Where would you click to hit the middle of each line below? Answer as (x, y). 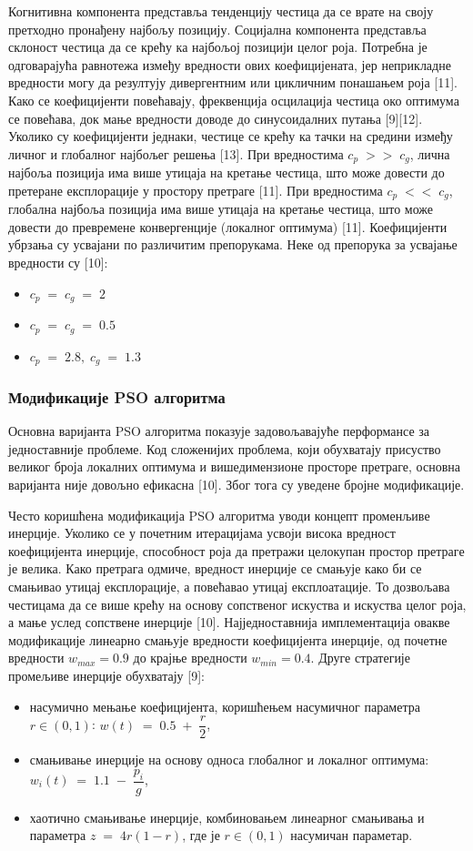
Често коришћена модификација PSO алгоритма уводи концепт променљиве (219, 515)
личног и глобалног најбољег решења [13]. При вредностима (176, 153)
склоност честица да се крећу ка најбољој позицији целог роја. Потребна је (218, 47)
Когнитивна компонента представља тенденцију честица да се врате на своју (221, 11)
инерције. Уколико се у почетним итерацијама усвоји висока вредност (202, 533)
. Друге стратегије (360, 658)
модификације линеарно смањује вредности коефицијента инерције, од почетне (228, 639)
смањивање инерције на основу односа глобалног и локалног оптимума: (229, 760)
